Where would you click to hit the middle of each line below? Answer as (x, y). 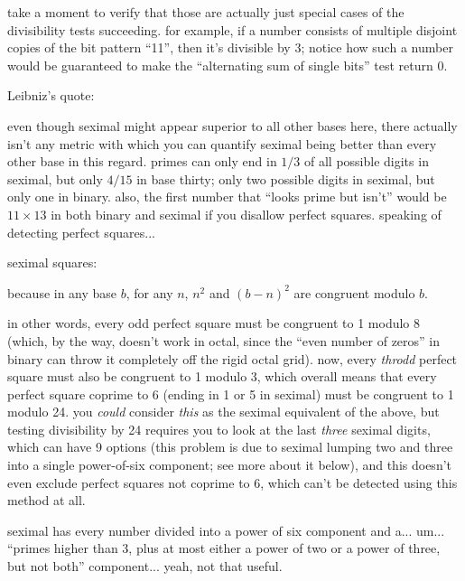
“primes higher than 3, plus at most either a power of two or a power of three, (224, 548)
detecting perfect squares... (81, 232)
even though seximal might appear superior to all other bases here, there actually (232, 125)
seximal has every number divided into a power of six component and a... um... (226, 530)
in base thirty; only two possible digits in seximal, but (286, 178)
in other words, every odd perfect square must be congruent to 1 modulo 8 (214, 323)
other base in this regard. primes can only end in (142, 161)
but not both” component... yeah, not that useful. (145, 566)
